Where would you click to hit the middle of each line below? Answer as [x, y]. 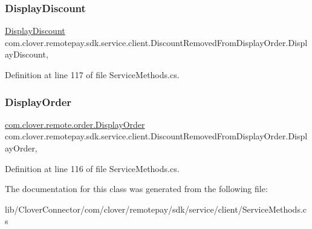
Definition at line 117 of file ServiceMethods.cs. [92, 75]
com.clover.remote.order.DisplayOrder [75, 124]
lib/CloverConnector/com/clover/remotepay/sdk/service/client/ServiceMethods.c [156, 209]
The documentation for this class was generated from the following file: [136, 189]
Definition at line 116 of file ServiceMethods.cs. [92, 168]
